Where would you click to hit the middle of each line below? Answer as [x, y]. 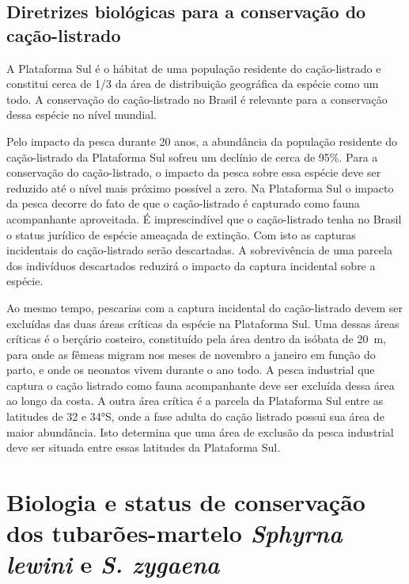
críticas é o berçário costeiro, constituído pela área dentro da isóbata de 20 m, [197, 339]
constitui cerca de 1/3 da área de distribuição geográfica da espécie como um [193, 84]
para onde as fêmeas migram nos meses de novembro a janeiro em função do [191, 354]
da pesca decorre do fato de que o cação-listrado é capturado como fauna [183, 203]
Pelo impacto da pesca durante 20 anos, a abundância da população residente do [202, 141]
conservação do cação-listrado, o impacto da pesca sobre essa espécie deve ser [194, 172]
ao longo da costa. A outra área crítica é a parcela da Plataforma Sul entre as [195, 401]
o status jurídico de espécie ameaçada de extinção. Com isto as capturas [181, 234]
